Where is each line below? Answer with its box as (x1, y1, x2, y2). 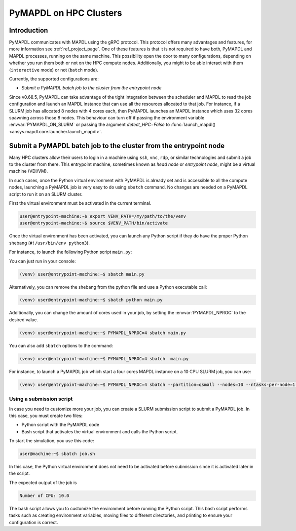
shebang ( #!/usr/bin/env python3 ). (9, 240, 90, 246)
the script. (9, 470, 30, 476)
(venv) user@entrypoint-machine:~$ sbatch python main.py (19, 297, 163, 303)
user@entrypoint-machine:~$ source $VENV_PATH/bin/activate (19, 220, 168, 226)
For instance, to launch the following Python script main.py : (9, 249, 132, 255)
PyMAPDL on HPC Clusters (9, 7, 122, 18)
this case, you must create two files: (9, 413, 83, 418)
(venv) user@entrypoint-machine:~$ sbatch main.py (19, 271, 145, 277)
